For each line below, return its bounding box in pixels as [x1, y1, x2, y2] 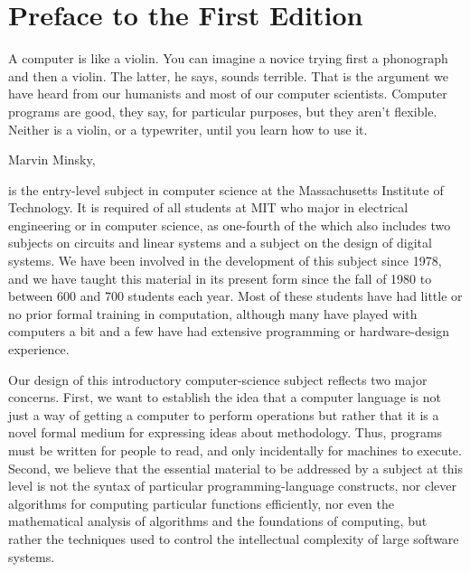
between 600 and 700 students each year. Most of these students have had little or [8, 286, 463, 305]
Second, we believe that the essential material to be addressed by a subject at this [8, 458, 463, 477]
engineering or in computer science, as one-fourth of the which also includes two [8, 215, 451, 234]
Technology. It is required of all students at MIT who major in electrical [8, 198, 409, 217]
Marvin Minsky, [8, 150, 96, 169]
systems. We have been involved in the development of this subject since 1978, [8, 251, 442, 270]
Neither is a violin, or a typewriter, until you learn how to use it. [8, 119, 368, 138]
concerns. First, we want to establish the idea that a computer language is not [8, 388, 441, 407]
